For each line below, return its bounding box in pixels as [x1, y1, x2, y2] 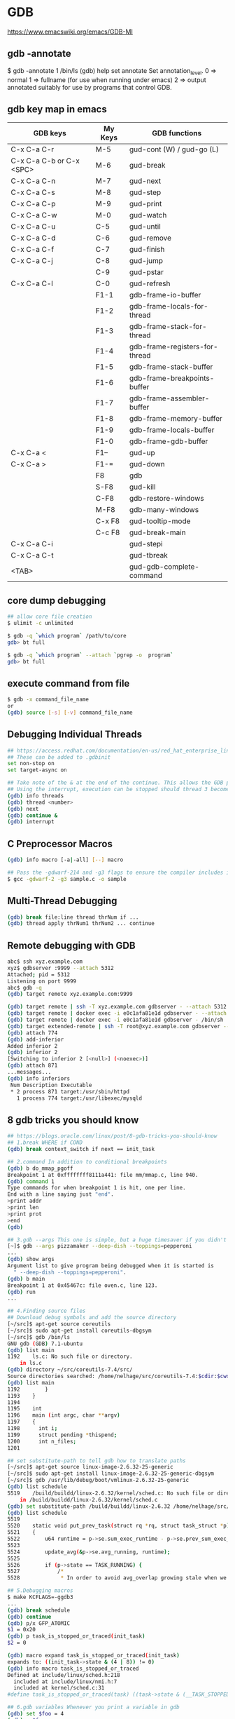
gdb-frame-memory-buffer [129, 414, 222, 424]
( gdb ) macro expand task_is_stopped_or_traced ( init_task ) [7, 1652, 180, 1659]
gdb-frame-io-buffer [129, 290, 201, 300]
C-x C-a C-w [10, 210, 57, 220]
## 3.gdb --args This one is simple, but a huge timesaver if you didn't [7, 1236, 227, 1243]
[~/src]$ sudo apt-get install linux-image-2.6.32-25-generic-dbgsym [7, 1470, 215, 1477]
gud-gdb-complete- [129, 562, 199, 572]
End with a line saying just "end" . [7, 1191, 114, 1198]
